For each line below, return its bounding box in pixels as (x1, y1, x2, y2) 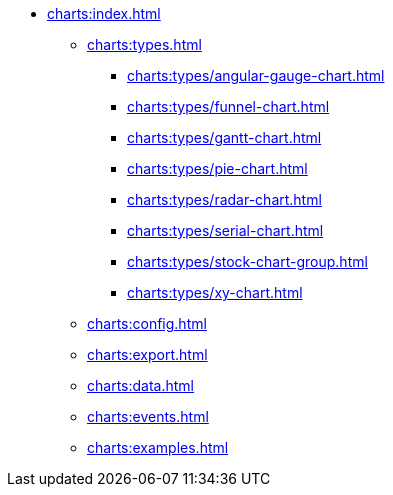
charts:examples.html (87, 439, 229, 456)
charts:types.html (87, 36, 202, 53)
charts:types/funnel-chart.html (127, 98, 330, 115)
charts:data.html (87, 377, 194, 394)
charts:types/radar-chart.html (127, 191, 322, 208)
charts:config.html (87, 315, 207, 332)
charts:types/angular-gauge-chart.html (127, 67, 385, 84)
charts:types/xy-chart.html (127, 284, 303, 301)
